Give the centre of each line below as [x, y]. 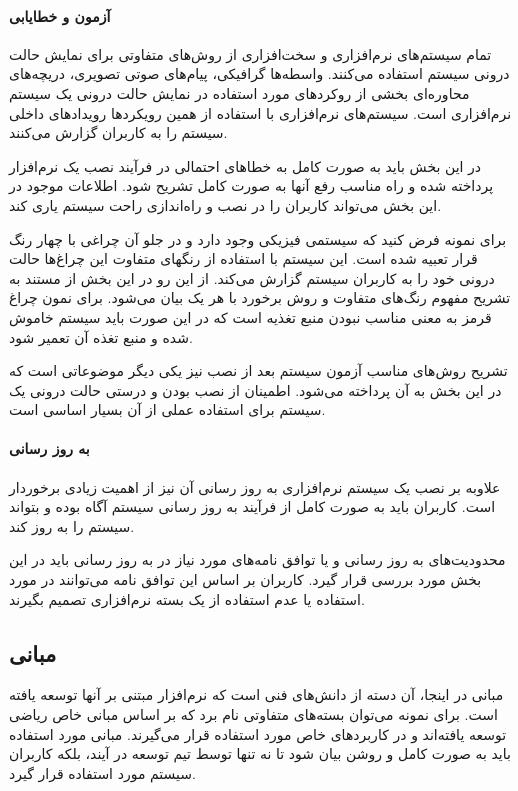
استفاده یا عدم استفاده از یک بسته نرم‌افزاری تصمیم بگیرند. [187, 598]
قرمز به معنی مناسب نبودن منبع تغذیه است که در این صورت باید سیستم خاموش [250, 316]
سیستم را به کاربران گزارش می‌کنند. [118, 132]
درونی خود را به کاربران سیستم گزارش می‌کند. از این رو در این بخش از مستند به [252, 277]
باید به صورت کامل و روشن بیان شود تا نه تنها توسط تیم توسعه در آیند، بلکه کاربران [260, 753]
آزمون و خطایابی [60, 15]
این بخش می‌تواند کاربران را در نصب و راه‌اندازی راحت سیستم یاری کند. [225, 204]
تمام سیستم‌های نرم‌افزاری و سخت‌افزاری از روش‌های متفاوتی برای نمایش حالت [250, 53]
